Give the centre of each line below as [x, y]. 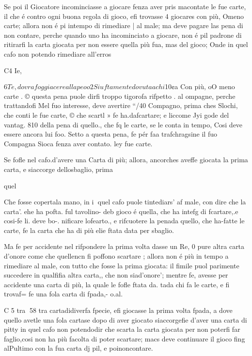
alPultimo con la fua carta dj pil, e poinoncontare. [79, 348]
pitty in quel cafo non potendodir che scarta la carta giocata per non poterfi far [122, 329]
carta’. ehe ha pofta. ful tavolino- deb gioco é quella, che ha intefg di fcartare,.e [121, 211]
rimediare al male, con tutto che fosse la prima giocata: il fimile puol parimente [122, 265]
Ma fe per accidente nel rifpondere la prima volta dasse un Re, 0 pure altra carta [124, 246]
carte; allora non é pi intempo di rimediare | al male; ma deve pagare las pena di [124, 25]
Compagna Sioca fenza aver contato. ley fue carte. [78, 143]
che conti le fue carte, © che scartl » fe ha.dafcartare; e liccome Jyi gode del [117, 115]
